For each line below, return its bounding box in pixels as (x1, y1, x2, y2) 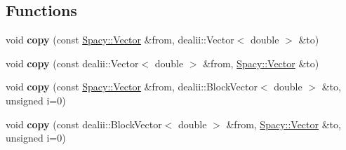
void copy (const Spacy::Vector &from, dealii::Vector (6, 32, 234, 47)
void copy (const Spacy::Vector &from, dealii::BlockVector (6, 79, 258, 94)
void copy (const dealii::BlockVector (6, 116, 162, 131)
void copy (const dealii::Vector (6, 55, 139, 70)
